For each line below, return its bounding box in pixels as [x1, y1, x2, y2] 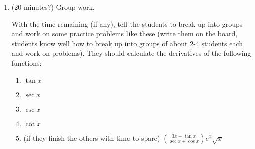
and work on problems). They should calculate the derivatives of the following [11, 48, 251, 58]
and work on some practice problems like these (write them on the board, [11, 28, 238, 39]
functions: [11, 57, 42, 68]
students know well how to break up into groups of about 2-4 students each [11, 38, 243, 48]
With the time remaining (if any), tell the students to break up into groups [11, 18, 243, 29]
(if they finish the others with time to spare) [23, 132, 160, 143]
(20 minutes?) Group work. [11, 2, 95, 12]
